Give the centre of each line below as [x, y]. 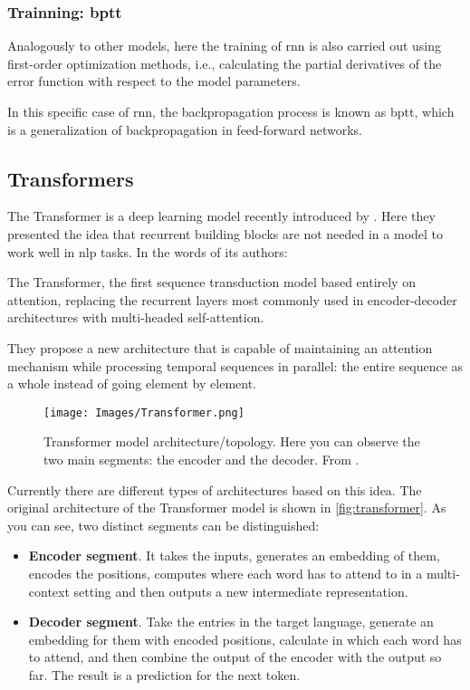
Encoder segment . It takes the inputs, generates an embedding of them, [234, 556]
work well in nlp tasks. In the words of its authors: [148, 251]
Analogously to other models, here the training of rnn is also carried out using [224, 46]
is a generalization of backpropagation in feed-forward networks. [185, 129]
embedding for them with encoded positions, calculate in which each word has [245, 639]
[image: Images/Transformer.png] [144, 412]
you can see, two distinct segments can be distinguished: [163, 525]
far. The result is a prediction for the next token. [164, 674]
